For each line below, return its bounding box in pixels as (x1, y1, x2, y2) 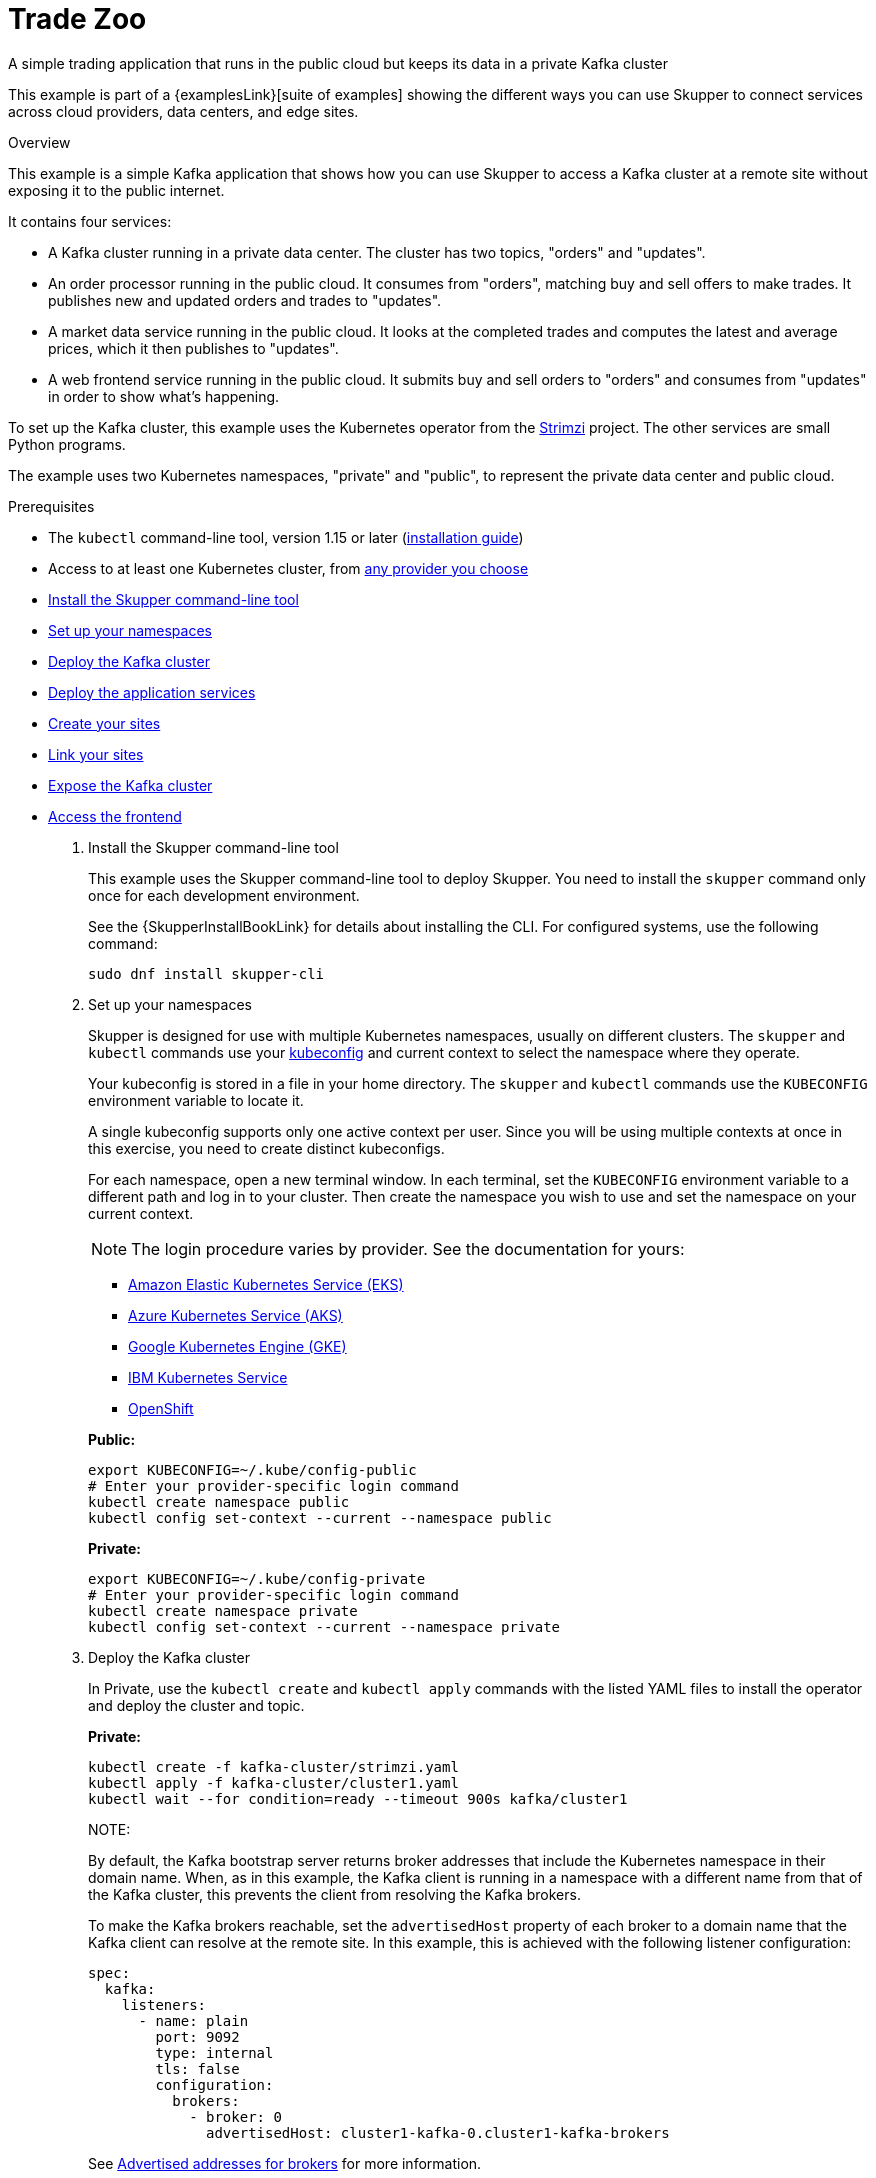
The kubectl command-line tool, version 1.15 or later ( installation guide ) (48, 528, 524, 546)
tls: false (155, 2060, 240, 2077)
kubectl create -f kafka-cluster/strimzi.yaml (88, 1758, 459, 1775)
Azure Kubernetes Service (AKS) (128, 1306, 343, 1324)
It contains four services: (8, 212, 172, 230)
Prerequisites (8, 497, 95, 515)
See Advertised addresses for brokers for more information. (88, 2154, 482, 2172)
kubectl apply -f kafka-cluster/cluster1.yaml (88, 1774, 459, 1791)
